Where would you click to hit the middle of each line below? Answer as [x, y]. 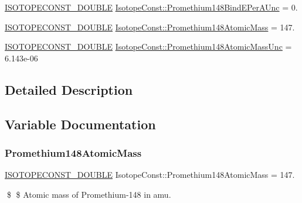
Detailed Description [69, 89]
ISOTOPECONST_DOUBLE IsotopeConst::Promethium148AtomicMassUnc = [148, 47]
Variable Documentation [80, 124]
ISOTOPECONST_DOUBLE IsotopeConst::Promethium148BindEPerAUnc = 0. [151, 7]
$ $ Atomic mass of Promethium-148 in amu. [89, 194]
